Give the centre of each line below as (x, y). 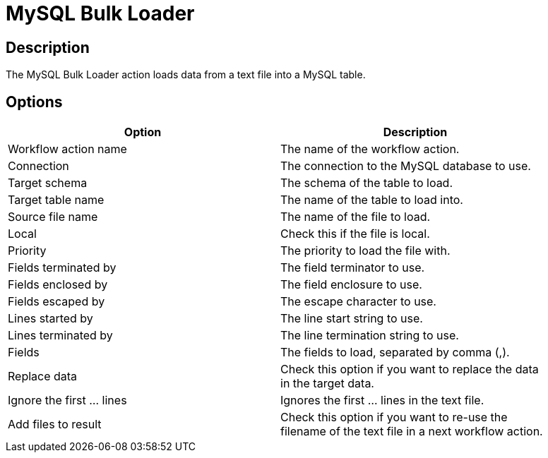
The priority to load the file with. (365, 251)
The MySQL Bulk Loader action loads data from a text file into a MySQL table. (186, 75)
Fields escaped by (56, 302)
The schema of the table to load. (367, 183)
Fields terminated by (62, 268)
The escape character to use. (358, 302)
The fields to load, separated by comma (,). (395, 352)
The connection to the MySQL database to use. (406, 166)
